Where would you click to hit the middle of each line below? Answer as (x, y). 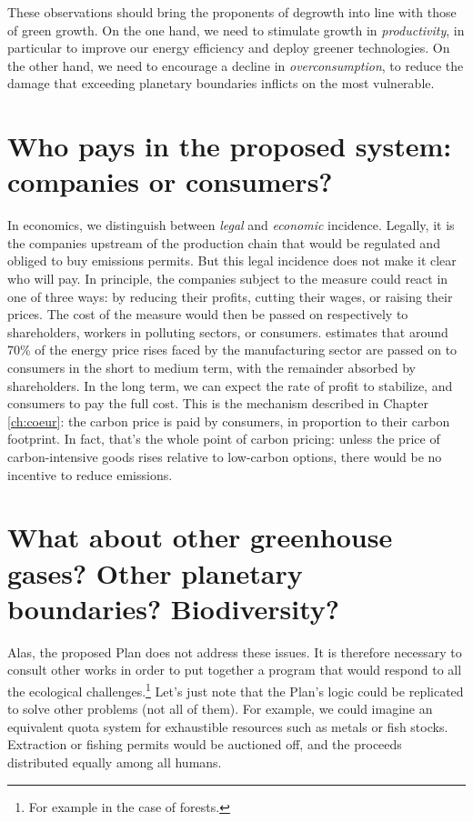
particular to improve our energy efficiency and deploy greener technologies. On (229, 48)
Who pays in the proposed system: (230, 146)
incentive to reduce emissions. (90, 474)
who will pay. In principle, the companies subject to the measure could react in (228, 279)
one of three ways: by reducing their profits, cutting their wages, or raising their (230, 296)
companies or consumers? (170, 181)
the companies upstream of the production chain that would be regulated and (224, 242)
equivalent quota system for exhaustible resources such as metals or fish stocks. (228, 726)
